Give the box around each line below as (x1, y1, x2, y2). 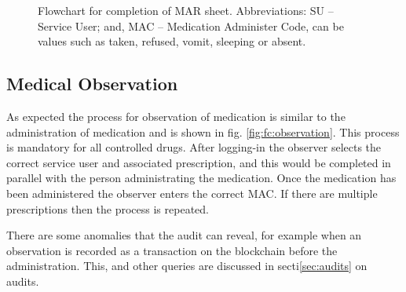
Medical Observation (6, 71, 178, 96)
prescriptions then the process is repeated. (6, 200, 209, 217)
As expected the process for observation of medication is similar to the (6, 108, 346, 124)
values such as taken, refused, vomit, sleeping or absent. (38, 33, 306, 49)
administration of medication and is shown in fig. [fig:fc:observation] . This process (6, 123, 400, 140)
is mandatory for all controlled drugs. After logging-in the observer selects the (6, 139, 382, 155)
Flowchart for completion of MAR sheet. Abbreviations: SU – (38, 2, 334, 18)
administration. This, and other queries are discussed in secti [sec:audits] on (6, 257, 368, 274)
